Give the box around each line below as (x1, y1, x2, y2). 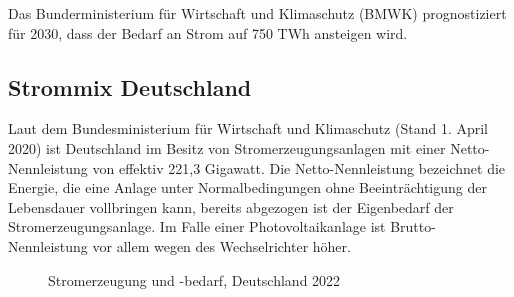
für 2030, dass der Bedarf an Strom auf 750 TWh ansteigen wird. (8, 22, 408, 43)
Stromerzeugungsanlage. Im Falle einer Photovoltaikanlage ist (8, 216, 386, 237)
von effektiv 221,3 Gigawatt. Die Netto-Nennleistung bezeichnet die (92, 157, 506, 178)
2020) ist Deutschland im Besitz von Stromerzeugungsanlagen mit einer (8, 137, 446, 158)
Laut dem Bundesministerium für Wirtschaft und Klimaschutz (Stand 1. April (8, 118, 489, 139)
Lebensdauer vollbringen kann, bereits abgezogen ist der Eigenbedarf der (8, 196, 454, 217)
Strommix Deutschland (8, 71, 252, 102)
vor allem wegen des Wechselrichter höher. (92, 235, 351, 256)
